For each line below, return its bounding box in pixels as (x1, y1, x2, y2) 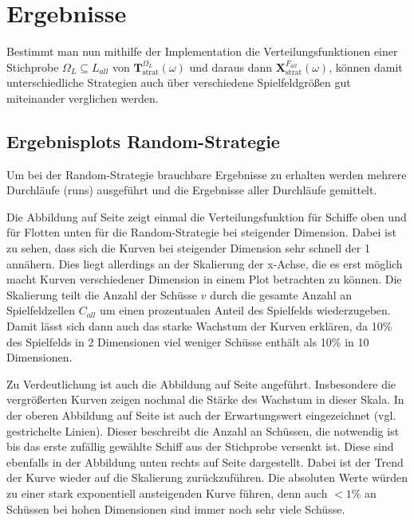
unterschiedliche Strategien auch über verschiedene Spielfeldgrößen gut (6, 74, 351, 91)
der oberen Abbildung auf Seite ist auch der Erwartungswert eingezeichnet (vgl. (6, 407, 396, 424)
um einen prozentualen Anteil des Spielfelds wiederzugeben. (100, 302, 391, 319)
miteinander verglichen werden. (6, 89, 159, 106)
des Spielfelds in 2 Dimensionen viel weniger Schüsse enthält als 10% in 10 (6, 333, 369, 350)
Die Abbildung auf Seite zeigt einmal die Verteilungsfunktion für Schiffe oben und (6, 208, 407, 225)
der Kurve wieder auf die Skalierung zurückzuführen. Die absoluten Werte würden (6, 469, 408, 486)
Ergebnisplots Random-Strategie (6, 128, 280, 153)
